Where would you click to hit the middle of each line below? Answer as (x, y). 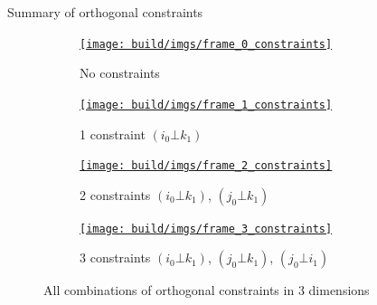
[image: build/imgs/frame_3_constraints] (206, 229)
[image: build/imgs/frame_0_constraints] (206, 44)
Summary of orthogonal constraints (105, 12)
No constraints (120, 73)
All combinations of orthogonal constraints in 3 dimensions (207, 290)
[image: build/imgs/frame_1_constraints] (206, 105)
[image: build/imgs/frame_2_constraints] (206, 166)
